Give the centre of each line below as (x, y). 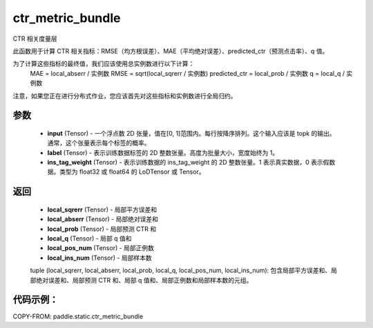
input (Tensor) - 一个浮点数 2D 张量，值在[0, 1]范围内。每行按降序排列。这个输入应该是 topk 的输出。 (191, 133)
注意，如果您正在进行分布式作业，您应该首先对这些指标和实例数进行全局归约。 (125, 96)
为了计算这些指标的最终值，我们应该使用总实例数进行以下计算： (104, 64)
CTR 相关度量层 (35, 39)
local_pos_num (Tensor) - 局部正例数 (101, 248)
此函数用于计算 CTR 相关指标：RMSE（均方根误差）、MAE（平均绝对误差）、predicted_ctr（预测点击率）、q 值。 (171, 51)
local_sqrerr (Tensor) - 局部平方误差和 (102, 209)
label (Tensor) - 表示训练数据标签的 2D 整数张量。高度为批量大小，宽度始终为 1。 (163, 152)
